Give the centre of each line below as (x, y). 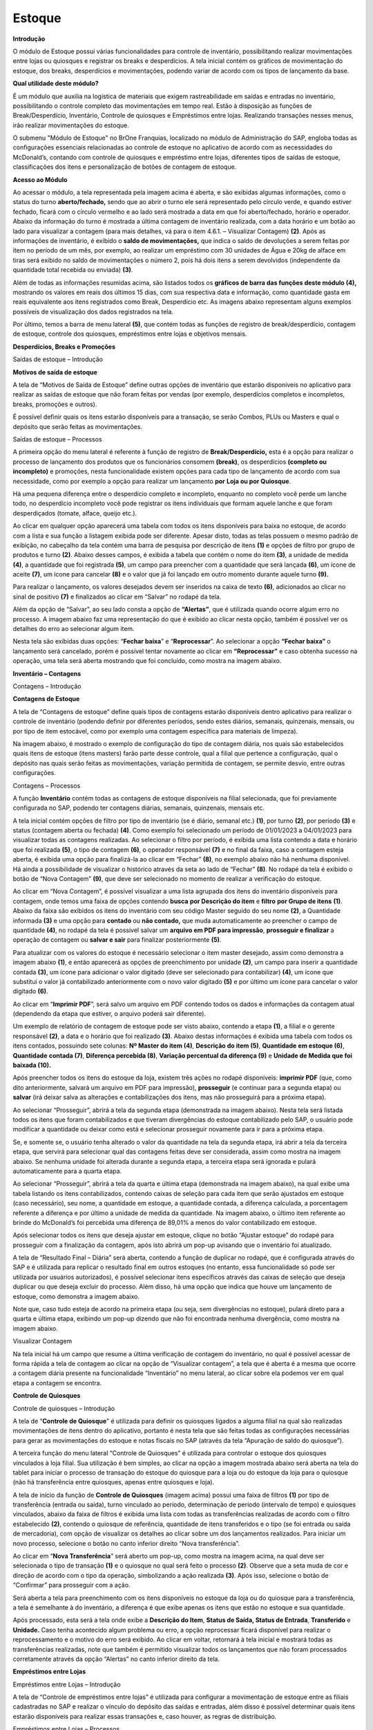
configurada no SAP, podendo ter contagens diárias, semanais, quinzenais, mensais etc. (139, 808)
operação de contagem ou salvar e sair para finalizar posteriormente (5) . (117, 940)
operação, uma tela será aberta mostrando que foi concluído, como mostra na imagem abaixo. (147, 661)
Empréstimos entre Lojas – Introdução (67, 1684)
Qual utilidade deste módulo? (56, 84)
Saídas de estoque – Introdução (58, 359)
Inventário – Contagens (47, 673)
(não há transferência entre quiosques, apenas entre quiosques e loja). (114, 1482)
